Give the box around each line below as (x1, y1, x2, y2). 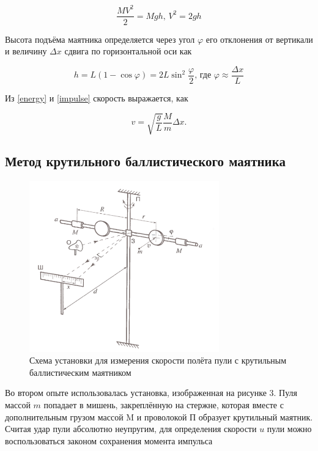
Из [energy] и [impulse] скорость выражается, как (5, 91, 188, 104)
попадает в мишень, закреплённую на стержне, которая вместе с (43, 398, 284, 411)
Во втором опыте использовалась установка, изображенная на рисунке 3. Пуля (5, 386, 298, 399)
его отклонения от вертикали (205, 32, 313, 45)
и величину (5, 45, 47, 57)
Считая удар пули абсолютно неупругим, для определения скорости (5, 422, 257, 435)
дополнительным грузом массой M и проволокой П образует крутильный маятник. (5, 410, 313, 423)
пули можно (267, 422, 312, 435)
